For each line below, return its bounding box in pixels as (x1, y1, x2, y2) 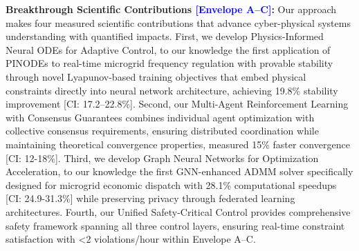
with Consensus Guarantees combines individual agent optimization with (6, 110, 315, 124)
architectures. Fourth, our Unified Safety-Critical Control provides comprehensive (6, 204, 351, 219)
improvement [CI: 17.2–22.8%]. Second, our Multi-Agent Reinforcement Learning (6, 97, 349, 111)
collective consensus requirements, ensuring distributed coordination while (6, 123, 319, 138)
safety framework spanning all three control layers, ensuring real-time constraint (6, 218, 345, 232)
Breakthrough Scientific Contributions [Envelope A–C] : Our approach (6, 2, 337, 16)
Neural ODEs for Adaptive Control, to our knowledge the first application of (6, 42, 331, 57)
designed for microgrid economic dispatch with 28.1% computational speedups (6, 177, 337, 192)
